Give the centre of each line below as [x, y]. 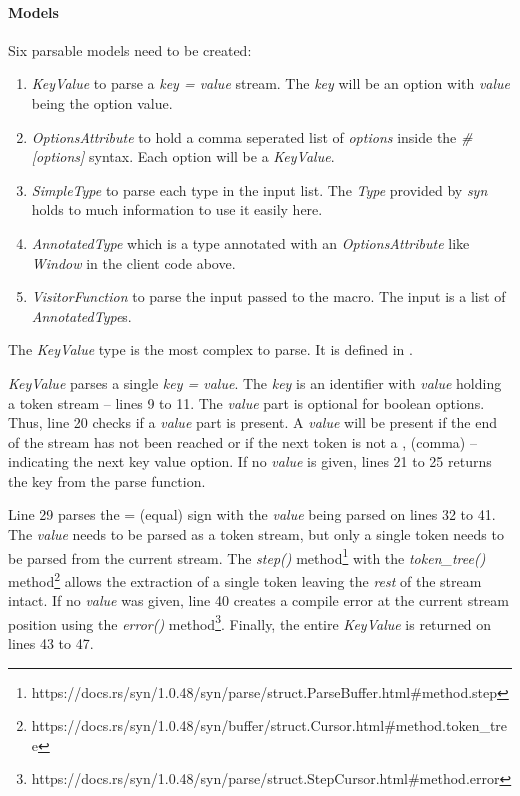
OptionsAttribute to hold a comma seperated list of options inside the [244, 136]
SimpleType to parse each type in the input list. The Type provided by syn [259, 189]
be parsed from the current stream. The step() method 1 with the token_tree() [247, 556]
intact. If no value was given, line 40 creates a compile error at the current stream [258, 600]
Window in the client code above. [133, 262]
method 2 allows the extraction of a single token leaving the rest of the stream [245, 579]
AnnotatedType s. [81, 315]
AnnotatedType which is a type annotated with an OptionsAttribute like [250, 242]
